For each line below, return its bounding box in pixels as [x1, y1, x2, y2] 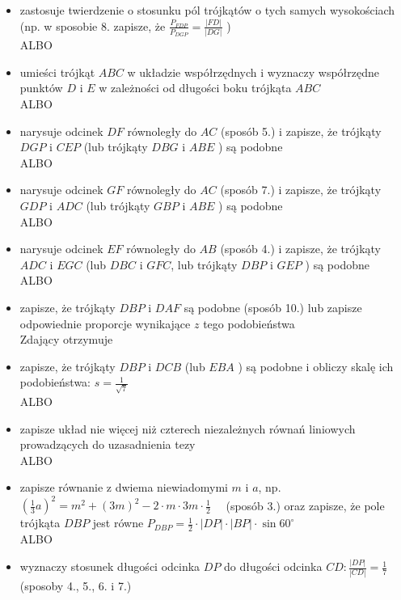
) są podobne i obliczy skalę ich [238, 357, 394, 374]
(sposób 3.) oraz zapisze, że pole [226, 496, 385, 513]
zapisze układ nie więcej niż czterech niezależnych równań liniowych [19, 420, 356, 437]
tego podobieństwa [203, 315, 295, 332]
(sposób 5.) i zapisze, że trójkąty [221, 122, 382, 139]
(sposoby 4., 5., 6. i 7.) [19, 577, 132, 594]
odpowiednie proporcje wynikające [19, 315, 191, 332]
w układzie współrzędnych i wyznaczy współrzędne [127, 63, 379, 80]
